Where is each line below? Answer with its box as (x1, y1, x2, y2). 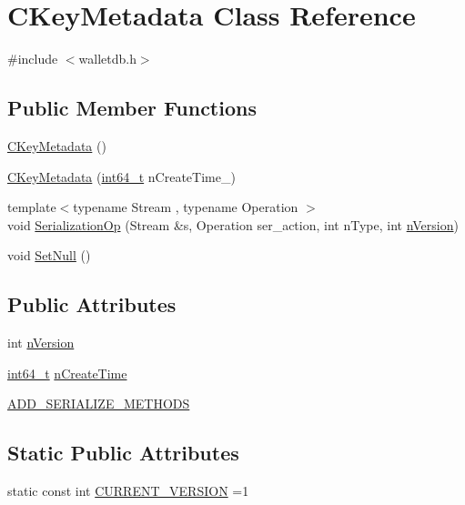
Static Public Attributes (7, 439, 239, 467)
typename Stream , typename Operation (73, 197, 298, 217)
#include (7, 49, 58, 68)
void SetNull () (7, 246, 91, 265)
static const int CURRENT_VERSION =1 (7, 481, 249, 500)
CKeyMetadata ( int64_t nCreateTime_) (7, 167, 236, 186)
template (7, 197, 56, 217)
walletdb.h (78, 49, 136, 68)
